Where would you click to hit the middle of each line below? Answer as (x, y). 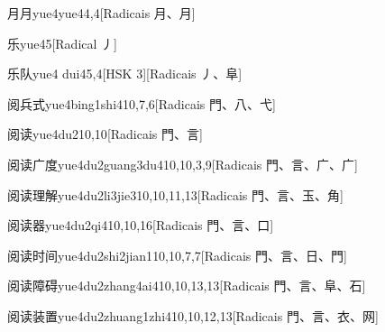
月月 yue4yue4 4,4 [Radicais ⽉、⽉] (101, 13)
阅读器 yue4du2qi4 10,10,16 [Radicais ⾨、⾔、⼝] (141, 225)
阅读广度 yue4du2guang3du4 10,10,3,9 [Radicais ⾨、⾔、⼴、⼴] (183, 164)
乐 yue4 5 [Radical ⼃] (62, 43)
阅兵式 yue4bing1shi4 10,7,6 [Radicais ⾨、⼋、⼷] (142, 103)
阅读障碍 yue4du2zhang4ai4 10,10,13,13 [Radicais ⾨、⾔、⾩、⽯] (187, 286)
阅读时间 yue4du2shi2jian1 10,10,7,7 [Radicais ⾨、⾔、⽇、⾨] (177, 255)
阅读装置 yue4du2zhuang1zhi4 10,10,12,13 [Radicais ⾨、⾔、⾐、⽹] (193, 315)
